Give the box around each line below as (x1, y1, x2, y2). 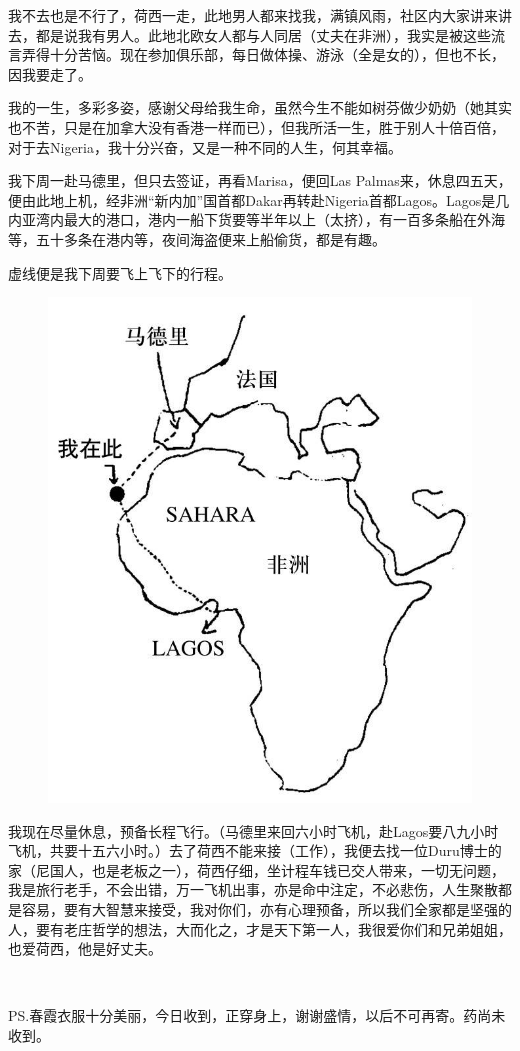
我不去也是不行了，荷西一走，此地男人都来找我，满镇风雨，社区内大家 (8, 5, 470, 25)
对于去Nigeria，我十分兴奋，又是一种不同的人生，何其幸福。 (8, 136, 402, 157)
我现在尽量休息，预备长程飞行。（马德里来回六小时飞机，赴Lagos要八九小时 (8, 820, 499, 841)
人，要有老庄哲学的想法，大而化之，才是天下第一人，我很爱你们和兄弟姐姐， (8, 918, 512, 939)
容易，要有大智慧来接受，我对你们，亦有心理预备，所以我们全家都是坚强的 (21, 899, 512, 919)
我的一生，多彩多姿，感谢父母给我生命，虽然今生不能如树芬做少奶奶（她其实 (8, 97, 512, 118)
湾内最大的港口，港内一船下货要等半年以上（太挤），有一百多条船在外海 (35, 209, 505, 230)
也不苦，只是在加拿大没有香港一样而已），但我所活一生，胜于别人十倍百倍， (8, 116, 505, 137)
